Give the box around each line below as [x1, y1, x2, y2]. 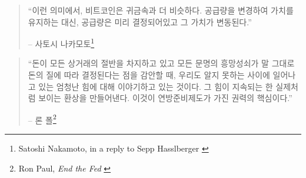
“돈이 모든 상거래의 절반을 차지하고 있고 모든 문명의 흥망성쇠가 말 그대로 [28, 57, 295, 69]
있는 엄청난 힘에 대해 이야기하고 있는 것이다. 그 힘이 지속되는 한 [38, 80, 273, 92]
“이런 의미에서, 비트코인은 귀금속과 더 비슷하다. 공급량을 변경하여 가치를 [28, 4, 294, 16]
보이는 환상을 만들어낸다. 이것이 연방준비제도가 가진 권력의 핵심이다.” [38, 92, 292, 104]
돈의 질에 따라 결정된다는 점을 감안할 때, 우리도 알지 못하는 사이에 [28, 69, 270, 81]
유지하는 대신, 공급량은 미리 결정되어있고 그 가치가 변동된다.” [28, 15, 252, 28]
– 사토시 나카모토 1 [28, 36, 95, 49]
